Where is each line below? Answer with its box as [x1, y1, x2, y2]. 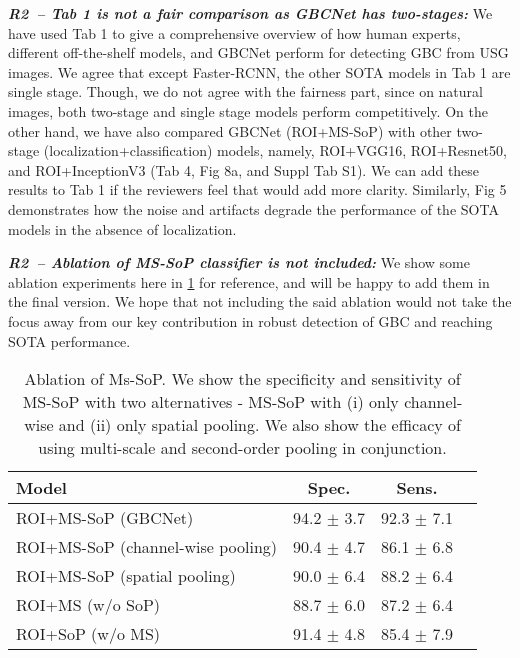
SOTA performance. [8, 330, 131, 351]
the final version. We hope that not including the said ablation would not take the [8, 291, 512, 312]
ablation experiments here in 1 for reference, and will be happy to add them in [8, 271, 490, 292]
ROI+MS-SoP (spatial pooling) [16, 564, 236, 588]
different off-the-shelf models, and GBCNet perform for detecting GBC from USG [8, 42, 509, 63]
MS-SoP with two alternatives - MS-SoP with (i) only [22, 390, 399, 414]
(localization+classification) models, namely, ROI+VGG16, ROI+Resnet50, [43, 140, 507, 161]
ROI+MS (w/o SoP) [16, 593, 161, 617]
